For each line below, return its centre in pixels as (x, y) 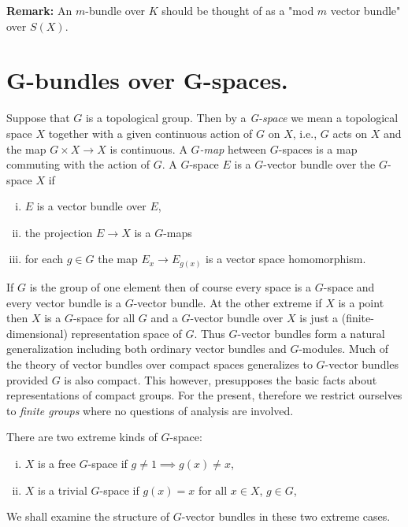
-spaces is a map (318, 148)
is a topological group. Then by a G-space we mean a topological (242, 118)
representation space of (126, 333)
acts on (350, 133)
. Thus (210, 333)
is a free (57, 463)
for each (44, 259)
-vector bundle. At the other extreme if (228, 302)
